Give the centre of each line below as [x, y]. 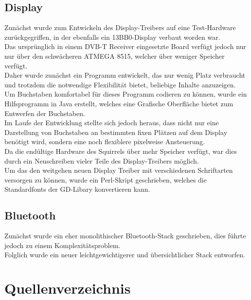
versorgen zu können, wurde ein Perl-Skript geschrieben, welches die [106, 179]
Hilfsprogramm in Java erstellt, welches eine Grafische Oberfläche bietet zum [119, 103]
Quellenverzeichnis [68, 288]
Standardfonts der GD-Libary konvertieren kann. [77, 189]
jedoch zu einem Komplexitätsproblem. [63, 245]
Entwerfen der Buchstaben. [45, 113]
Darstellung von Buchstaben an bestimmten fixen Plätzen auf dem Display [116, 132]
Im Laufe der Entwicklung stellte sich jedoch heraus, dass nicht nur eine [112, 123]
